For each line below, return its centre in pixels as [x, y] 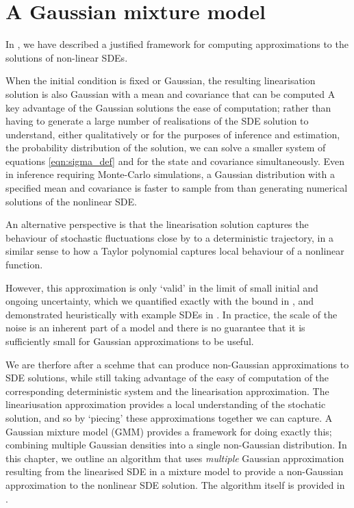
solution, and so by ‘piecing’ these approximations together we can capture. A [169, 417]
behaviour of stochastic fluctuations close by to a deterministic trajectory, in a [169, 237]
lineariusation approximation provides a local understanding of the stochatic [166, 404]
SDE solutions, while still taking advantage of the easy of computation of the [167, 378]
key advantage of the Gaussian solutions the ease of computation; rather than [168, 107]
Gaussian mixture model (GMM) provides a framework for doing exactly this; [169, 431]
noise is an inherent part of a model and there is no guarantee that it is [155, 328]
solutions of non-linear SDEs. [67, 57]
